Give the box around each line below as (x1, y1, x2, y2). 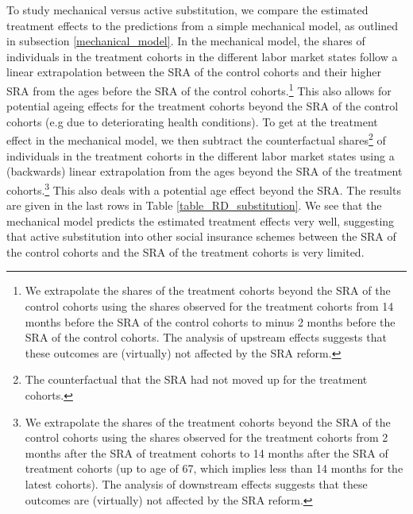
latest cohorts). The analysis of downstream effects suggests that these (25, 476, 368, 492)
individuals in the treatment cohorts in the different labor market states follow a (6, 48, 398, 64)
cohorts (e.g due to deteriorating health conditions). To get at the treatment (6, 113, 378, 129)
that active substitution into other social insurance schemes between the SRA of (6, 228, 396, 245)
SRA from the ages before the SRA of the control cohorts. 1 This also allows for (6, 79, 392, 99)
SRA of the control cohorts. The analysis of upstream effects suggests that (25, 329, 387, 346)
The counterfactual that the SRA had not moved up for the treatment (25, 371, 368, 388)
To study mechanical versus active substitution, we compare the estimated (6, 2, 369, 17)
